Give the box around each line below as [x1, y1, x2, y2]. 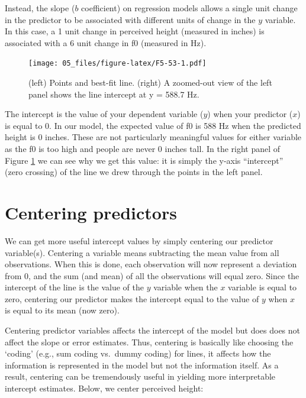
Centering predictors [5, 200, 177, 224]
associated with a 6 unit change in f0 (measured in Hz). [5, 36, 207, 48]
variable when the [153, 281, 218, 293]
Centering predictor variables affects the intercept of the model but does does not [5, 324, 301, 336]
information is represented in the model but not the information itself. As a [5, 358, 279, 371]
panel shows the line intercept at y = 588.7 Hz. [28, 88, 199, 100]
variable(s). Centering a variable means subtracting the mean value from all [5, 246, 279, 258]
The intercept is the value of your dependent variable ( [5, 108, 204, 120]
